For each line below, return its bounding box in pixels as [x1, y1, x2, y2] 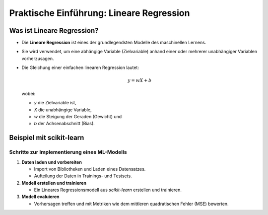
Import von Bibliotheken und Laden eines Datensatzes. [34, 166, 146, 172]
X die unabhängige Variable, [34, 107, 92, 113]
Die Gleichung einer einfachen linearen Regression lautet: [21, 65, 139, 71]
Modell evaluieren [21, 194, 60, 200]
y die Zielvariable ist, [34, 100, 76, 106]
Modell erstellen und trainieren [21, 180, 87, 186]
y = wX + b [127, 77, 152, 83]
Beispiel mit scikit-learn [9, 134, 84, 142]
